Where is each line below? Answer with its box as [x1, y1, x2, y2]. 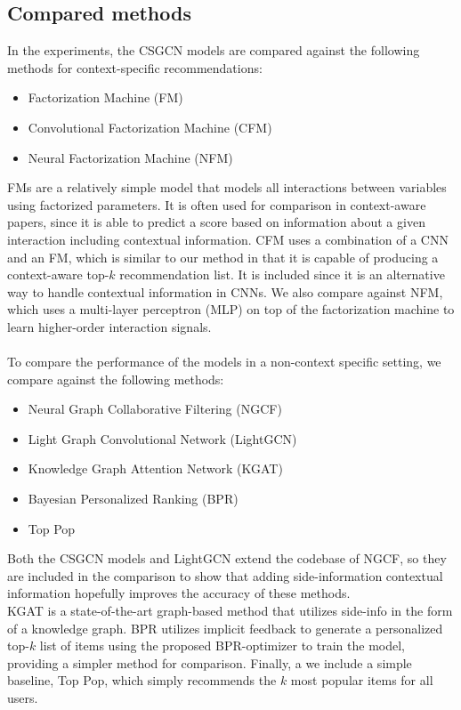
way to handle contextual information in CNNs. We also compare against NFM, [7, 282, 443, 301]
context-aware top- [7, 265, 109, 284]
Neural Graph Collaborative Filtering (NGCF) [28, 399, 282, 418]
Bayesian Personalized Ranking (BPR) [28, 489, 239, 508]
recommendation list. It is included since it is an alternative [119, 265, 445, 284]
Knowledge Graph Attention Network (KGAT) [28, 459, 283, 478]
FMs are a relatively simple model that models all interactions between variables [7, 178, 447, 197]
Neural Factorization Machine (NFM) [28, 148, 233, 166]
